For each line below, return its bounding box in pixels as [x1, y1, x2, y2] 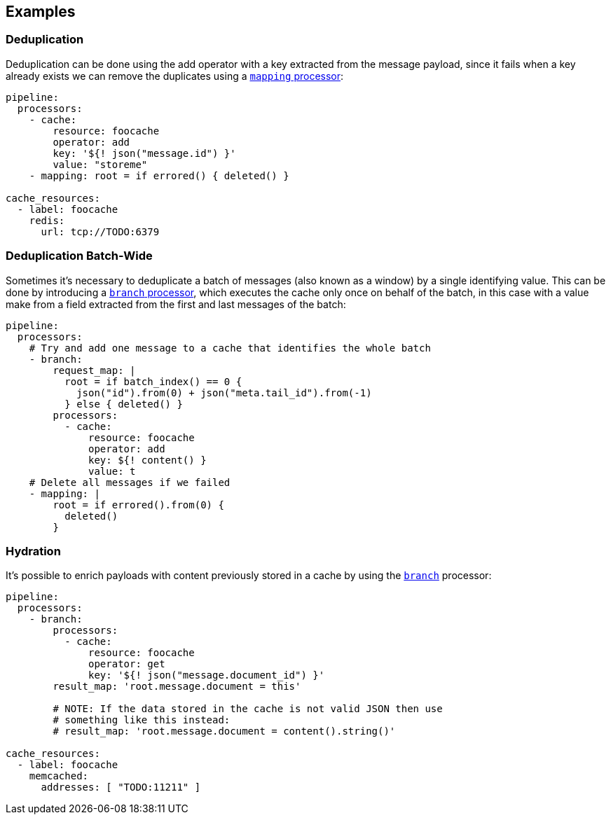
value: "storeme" [53, 158, 148, 170]
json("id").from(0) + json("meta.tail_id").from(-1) [76, 387, 372, 398]
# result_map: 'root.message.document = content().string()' [53, 725, 396, 737]
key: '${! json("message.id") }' [53, 147, 236, 159]
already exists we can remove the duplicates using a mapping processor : [6, 69, 344, 82]
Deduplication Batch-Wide [6, 249, 153, 263]
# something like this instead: [53, 714, 231, 726]
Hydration [6, 543, 61, 558]
